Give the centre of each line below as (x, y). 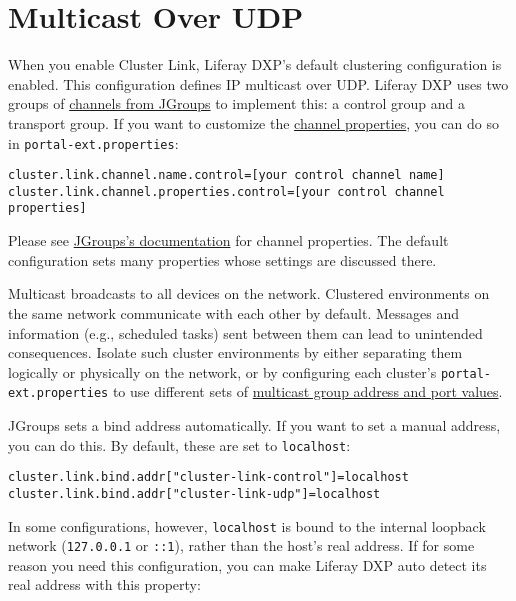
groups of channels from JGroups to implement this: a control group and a (237, 103)
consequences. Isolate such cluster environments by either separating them (235, 352)
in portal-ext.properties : (93, 142)
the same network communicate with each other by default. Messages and (234, 312)
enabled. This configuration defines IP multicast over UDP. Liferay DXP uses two (258, 83)
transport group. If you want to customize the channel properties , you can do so (253, 122)
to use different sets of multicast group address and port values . (307, 391)
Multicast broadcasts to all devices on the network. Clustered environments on (249, 293)
